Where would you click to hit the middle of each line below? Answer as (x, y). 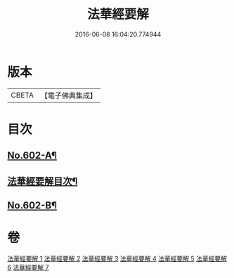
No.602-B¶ (32, 205)
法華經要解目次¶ (43, 181)
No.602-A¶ (32, 155)
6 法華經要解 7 (28, 267)
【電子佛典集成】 (69, 95)
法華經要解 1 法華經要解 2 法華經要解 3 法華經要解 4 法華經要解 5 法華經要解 (117, 258)
